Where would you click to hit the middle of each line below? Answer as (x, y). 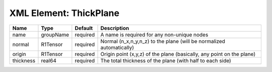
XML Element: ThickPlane (64, 13)
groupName (55, 34)
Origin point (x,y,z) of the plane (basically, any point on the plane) (178, 54)
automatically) (117, 47)
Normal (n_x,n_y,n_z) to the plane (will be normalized (163, 41)
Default (84, 28)
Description (115, 28)
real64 (49, 60)
